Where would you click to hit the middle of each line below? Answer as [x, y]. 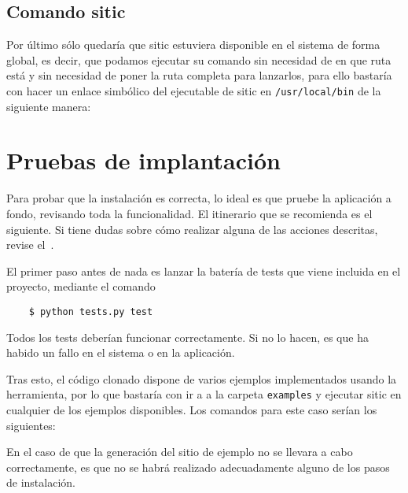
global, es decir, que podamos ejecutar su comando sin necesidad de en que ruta [199, 59]
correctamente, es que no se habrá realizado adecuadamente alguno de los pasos [198, 467]
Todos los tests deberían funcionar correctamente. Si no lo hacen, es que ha [187, 337]
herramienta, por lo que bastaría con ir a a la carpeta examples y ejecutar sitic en [204, 394]
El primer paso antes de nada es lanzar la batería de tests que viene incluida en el [204, 271]
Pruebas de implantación [143, 160]
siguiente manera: [49, 106]
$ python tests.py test [91, 311]
